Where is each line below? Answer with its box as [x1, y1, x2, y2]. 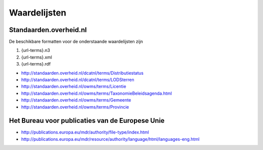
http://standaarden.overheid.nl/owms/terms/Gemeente [21, 97, 131, 103]
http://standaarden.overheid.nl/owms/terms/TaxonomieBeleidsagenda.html [21, 90, 172, 96]
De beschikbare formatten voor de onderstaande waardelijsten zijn [9, 39, 143, 45]
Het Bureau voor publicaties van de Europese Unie [9, 117, 165, 125]
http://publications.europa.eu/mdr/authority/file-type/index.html [21, 129, 150, 135]
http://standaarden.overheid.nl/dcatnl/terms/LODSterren [21, 77, 134, 83]
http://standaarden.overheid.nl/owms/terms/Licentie [21, 83, 127, 89]
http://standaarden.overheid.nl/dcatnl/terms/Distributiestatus [21, 70, 144, 76]
